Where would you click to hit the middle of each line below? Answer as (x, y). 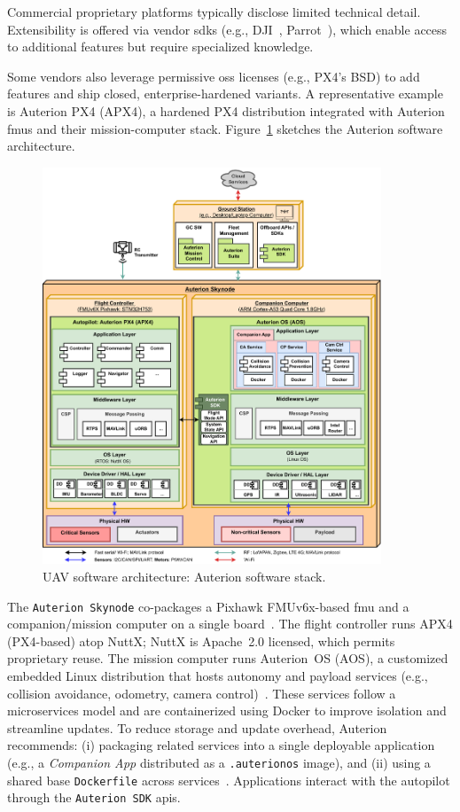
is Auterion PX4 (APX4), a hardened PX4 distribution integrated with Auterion (226, 110)
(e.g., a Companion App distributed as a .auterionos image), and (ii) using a (219, 762)
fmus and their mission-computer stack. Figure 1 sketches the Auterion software (225, 128)
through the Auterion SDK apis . (94, 797)
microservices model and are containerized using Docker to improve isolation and (227, 710)
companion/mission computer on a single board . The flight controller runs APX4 (230, 624)
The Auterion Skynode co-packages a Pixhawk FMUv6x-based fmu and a (208, 606)
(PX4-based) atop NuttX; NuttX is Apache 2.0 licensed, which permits (201, 640)
